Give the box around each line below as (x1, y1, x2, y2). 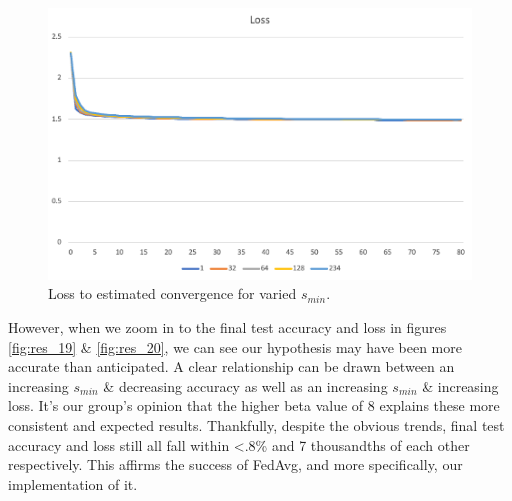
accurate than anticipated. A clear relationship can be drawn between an (8, 356, 455, 377)
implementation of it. (8, 473, 138, 494)
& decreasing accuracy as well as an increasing (103, 375, 388, 396)
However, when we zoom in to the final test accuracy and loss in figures (8, 316, 447, 337)
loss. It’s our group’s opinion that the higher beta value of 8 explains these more (8, 395, 500, 416)
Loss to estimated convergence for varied (48, 283, 297, 304)
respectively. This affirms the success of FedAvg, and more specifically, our (8, 454, 463, 475)
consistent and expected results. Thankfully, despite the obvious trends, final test (8, 414, 505, 435)
